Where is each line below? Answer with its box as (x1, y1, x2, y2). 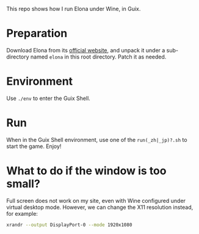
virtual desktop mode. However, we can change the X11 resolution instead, (6, 204, 194, 211)
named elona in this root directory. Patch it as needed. (30, 53, 167, 60)
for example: (6, 210, 38, 217)
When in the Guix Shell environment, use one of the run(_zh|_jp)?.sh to (6, 136, 187, 143)
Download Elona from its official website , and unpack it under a (6, 46, 165, 54)
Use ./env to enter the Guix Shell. (6, 94, 90, 102)
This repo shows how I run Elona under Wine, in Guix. (6, 5, 141, 12)
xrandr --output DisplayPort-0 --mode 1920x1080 (6, 222, 132, 228)
